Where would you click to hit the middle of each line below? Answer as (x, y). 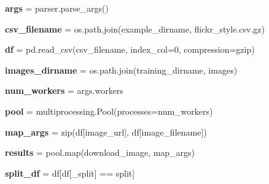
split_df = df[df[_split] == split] (70, 173)
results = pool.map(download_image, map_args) (100, 152)
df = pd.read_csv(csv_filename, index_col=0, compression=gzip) (130, 49)
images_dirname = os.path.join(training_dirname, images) (121, 70)
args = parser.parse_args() (57, 8)
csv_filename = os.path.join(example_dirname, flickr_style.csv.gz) (135, 29)
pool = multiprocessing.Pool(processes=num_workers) (109, 111)
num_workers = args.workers (64, 90)
